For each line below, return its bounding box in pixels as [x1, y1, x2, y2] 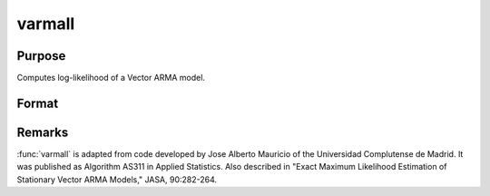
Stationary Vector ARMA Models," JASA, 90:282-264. [16, 173, 218, 185]
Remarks [16, 124, 69, 140]
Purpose [16, 48, 66, 64]
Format [16, 95, 59, 111]
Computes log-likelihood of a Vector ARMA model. [16, 73, 206, 83]
